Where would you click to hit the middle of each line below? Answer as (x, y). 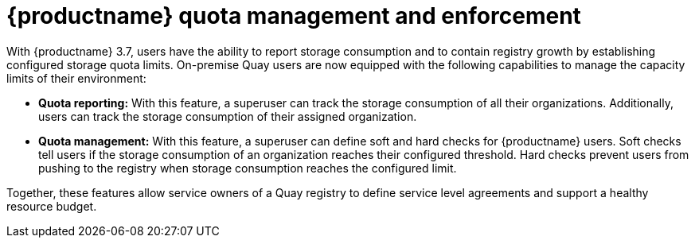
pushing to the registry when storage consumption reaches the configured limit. (248, 168)
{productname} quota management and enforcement (294, 16)
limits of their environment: (76, 78)
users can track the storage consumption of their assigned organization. (228, 116)
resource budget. (52, 206)
